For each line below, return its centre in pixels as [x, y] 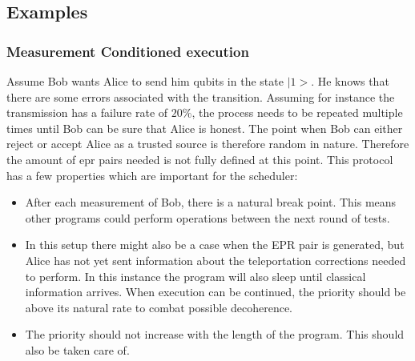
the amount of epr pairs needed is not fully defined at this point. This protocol [200, 159]
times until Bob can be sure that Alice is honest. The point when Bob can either [205, 128]
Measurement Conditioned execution [128, 51]
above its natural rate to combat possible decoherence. [159, 307]
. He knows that [350, 81]
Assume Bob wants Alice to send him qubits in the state [145, 81]
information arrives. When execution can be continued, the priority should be [216, 292]
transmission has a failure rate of [87, 112]
